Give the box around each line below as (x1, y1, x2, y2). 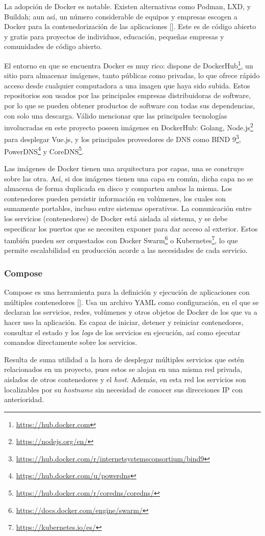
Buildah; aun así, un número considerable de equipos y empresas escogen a (4, 11, 237, 21)
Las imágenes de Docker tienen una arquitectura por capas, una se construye (4, 162, 244, 173)
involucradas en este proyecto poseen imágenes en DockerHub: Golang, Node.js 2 (4, 121, 253, 132)
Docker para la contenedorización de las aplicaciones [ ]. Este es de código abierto (4, 21, 256, 32)
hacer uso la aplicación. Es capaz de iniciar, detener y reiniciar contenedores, (4, 316, 244, 327)
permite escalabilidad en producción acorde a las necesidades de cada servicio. (4, 245, 248, 255)
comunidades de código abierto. (4, 41, 102, 52)
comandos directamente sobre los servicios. (4, 337, 138, 347)
